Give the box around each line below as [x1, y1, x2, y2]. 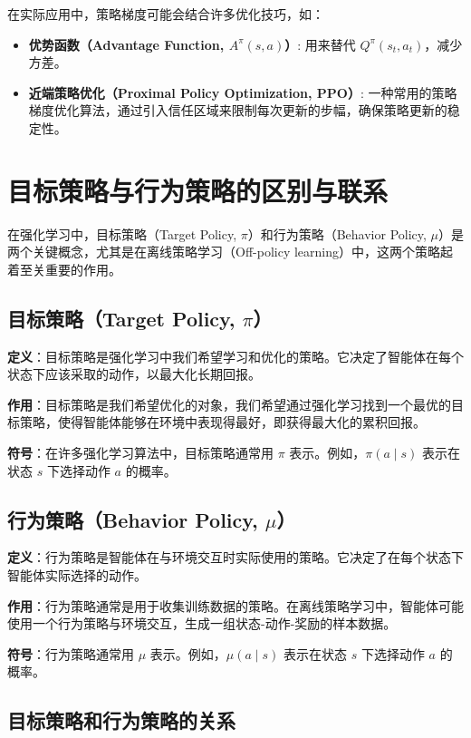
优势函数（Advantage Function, [28, 34, 225, 53]
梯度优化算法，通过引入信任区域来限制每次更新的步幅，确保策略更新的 [28, 101, 447, 120]
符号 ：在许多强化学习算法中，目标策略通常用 [7, 443, 274, 462]
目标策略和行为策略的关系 [7, 706, 235, 734]
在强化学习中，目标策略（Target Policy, [7, 224, 237, 243]
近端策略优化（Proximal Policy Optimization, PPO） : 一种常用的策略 [28, 83, 457, 102]
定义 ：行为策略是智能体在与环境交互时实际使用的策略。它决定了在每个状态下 [7, 548, 464, 567]
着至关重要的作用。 [7, 259, 121, 278]
